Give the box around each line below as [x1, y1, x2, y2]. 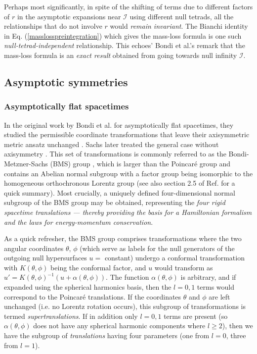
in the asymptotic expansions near [17, 11, 121, 21]
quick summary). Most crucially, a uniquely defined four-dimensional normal [4, 187, 235, 198]
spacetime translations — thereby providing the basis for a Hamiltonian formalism [4, 206, 252, 217]
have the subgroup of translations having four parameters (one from [4, 330, 210, 341]
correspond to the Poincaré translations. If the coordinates [4, 291, 181, 302]
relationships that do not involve [4, 21, 102, 31]
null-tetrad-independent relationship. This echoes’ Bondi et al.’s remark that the [4, 40, 245, 51]
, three [226, 330, 246, 341]
